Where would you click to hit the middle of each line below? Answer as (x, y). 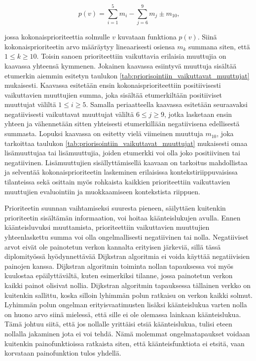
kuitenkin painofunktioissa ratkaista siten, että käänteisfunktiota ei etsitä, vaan (125, 343)
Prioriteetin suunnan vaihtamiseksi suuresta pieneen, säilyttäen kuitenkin (115, 208)
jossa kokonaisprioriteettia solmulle (57, 37)
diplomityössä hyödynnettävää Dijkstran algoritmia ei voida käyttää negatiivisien (127, 256)
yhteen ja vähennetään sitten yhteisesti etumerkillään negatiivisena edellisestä (122, 124)
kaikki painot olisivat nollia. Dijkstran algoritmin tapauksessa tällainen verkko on (128, 285)
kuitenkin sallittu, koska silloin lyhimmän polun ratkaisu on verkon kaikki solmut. (128, 295)
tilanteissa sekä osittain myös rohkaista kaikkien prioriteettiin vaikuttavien (117, 182)
